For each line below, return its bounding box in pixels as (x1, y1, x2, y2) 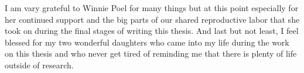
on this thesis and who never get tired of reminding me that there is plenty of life (5, 47, 297, 60)
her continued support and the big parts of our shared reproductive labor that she (5, 13, 300, 25)
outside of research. (5, 58, 74, 71)
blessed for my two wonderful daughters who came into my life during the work (5, 36, 289, 48)
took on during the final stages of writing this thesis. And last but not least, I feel (5, 25, 299, 37)
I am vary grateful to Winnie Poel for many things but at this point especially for (5, 2, 299, 13)
